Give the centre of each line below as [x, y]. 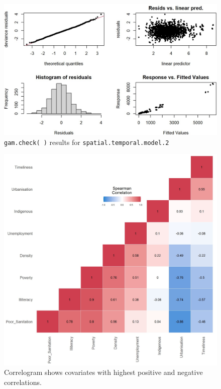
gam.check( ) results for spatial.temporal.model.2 [87, 142]
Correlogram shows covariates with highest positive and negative [103, 372]
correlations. [23, 382]
